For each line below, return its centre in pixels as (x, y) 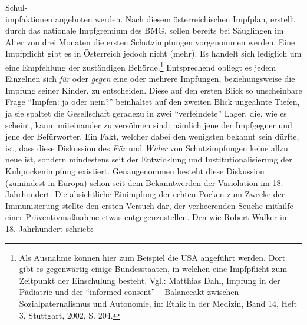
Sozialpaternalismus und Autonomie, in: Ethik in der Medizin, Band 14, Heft (158, 303)
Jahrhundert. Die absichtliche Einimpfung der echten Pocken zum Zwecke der (145, 194)
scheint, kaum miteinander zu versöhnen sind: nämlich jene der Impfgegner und (149, 125)
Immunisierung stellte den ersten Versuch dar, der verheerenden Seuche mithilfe (149, 205)
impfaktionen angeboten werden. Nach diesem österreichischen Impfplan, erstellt (151, 19)
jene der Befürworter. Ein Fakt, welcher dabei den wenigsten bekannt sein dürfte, (152, 136)
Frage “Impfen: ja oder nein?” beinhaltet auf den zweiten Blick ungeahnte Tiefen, (153, 102)
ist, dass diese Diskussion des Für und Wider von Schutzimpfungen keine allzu (147, 147)
